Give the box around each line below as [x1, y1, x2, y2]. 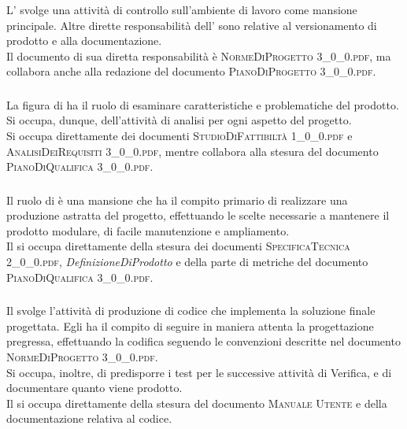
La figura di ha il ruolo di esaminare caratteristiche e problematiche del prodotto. [6, 96, 399, 113]
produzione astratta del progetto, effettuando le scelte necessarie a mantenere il [6, 207, 390, 224]
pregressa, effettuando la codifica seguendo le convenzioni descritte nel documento [6, 333, 401, 349]
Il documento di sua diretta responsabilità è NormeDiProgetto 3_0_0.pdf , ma [6, 47, 391, 64]
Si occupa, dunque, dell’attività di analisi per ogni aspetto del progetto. [6, 112, 352, 128]
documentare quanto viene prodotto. [6, 379, 183, 396]
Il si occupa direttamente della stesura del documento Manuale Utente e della [6, 394, 387, 411]
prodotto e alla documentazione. [6, 32, 162, 49]
